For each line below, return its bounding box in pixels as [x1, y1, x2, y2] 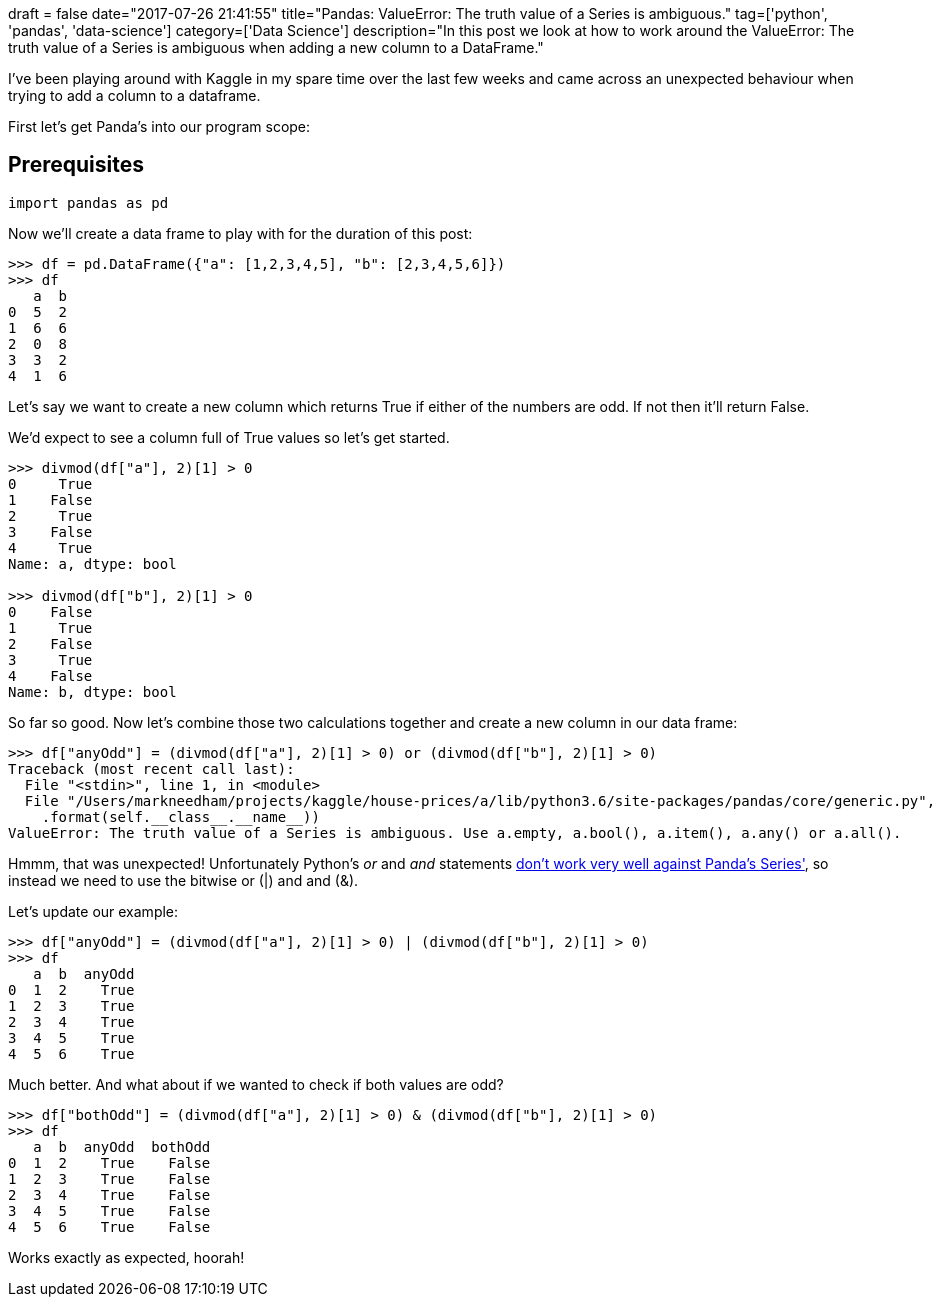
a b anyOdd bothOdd [33, 1138, 211, 1155]
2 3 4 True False [8, 1186, 211, 1203]
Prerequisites [8, 152, 144, 178]
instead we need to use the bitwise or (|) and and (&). [8, 871, 359, 889]
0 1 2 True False [8, 1154, 211, 1171]
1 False [8, 491, 93, 508]
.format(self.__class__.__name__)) [41, 808, 320, 825]
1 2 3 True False [8, 1170, 211, 1187]
